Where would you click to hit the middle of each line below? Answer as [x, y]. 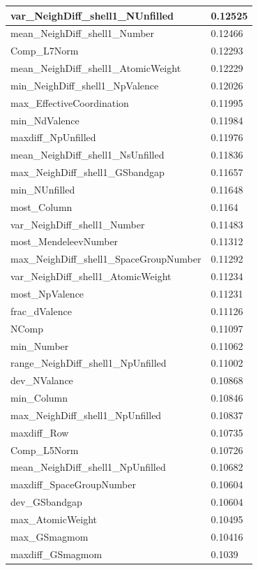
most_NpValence [47, 293]
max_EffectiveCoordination [70, 102]
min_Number [40, 345]
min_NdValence [45, 120]
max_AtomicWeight [54, 519]
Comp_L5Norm [45, 450]
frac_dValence [41, 310]
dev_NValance [42, 380]
